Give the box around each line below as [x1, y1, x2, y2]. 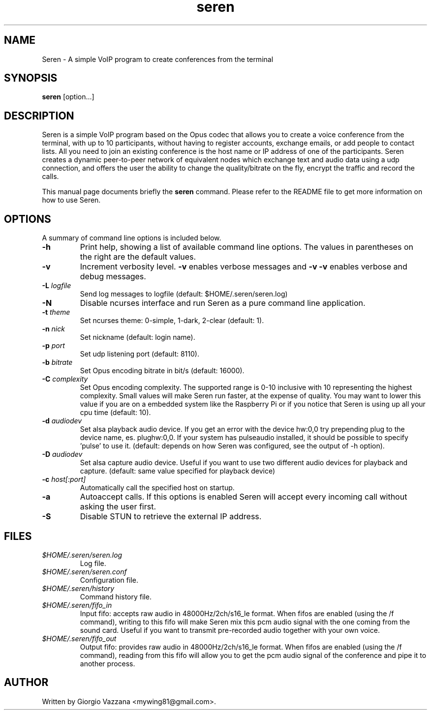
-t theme [42, 308, 70, 317]
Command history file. [80, 592, 152, 601]
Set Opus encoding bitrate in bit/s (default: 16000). [80, 366, 245, 375]
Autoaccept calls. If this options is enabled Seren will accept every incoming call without [80, 492, 407, 502]
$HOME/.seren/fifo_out [42, 634, 117, 643]
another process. [80, 659, 135, 668]
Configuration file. [80, 575, 138, 584]
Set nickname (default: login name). [80, 333, 195, 342]
